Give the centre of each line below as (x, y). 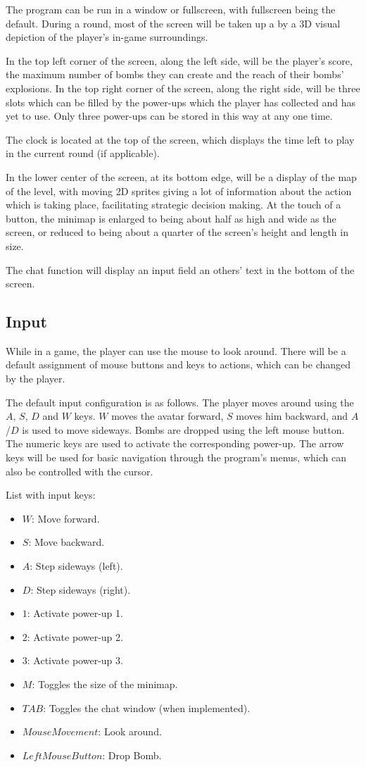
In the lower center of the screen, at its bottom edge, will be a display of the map (181, 176)
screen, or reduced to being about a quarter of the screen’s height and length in (177, 232)
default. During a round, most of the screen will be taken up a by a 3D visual (173, 23)
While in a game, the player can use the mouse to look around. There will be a (176, 350)
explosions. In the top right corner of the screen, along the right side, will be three (183, 88)
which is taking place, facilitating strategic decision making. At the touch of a (173, 205)
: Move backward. (67, 542)
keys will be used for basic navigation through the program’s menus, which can (176, 457)
